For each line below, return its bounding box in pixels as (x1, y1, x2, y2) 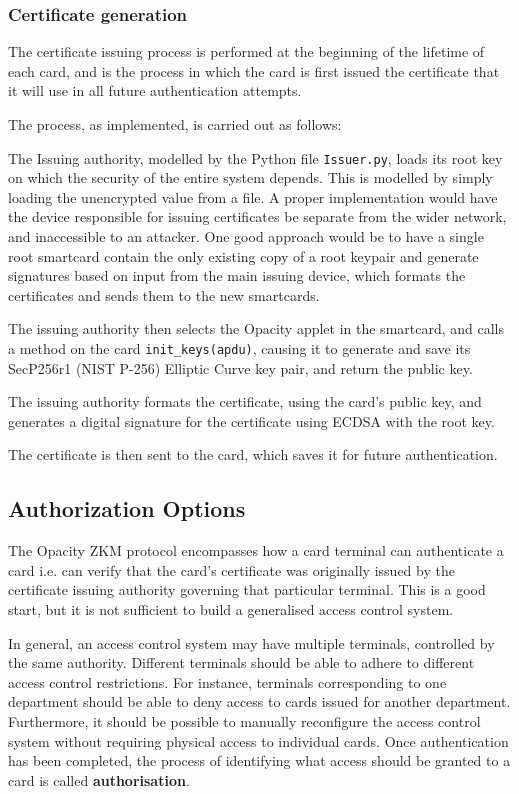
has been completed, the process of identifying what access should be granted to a (8, 750, 511, 771)
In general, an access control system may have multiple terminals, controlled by (8, 632, 495, 653)
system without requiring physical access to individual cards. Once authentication (8, 730, 509, 751)
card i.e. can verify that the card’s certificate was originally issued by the (8, 559, 455, 580)
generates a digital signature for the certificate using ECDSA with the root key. (8, 410, 495, 431)
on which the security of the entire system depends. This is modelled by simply (8, 167, 493, 188)
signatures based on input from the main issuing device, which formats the (8, 265, 466, 286)
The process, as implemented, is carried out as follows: (8, 114, 342, 134)
